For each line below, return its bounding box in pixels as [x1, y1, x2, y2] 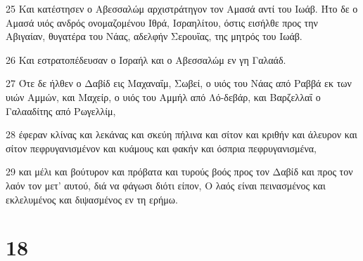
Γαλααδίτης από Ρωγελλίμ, [6, 103, 116, 118]
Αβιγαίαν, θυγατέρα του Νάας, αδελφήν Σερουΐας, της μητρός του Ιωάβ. [6, 29, 302, 43]
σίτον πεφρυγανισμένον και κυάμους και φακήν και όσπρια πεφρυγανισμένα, [6, 140, 317, 155]
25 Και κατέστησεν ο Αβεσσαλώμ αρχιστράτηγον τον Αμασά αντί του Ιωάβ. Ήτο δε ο [6, 1, 358, 15]
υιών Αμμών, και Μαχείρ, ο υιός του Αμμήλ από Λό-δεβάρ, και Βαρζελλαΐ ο [6, 89, 321, 104]
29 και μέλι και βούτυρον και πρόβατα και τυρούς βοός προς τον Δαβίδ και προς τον [6, 164, 353, 179]
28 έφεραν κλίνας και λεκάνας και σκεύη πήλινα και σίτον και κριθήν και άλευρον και [6, 127, 357, 142]
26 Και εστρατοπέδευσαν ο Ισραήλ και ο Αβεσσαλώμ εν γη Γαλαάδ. [6, 52, 286, 67]
